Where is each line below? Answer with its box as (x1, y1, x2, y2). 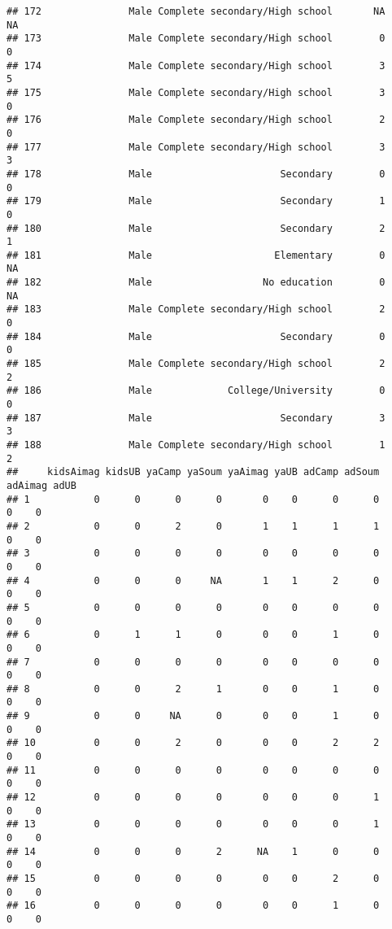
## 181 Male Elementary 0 (7, 249, 385, 261)
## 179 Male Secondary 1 (7, 195, 385, 207)
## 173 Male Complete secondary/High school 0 (7, 33, 385, 45)
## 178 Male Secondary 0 (7, 168, 385, 180)
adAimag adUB (7, 479, 76, 491)
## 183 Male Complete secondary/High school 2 (7, 303, 385, 316)
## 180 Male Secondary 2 (7, 222, 385, 234)
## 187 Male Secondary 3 (7, 412, 385, 424)
